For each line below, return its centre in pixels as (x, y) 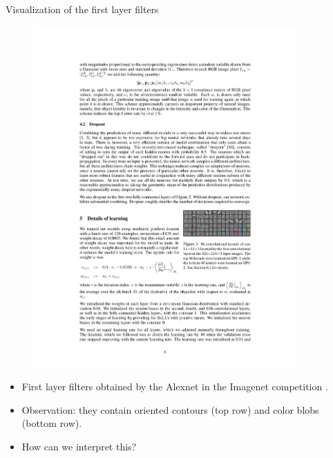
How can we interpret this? (79, 446)
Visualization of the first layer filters (82, 9)
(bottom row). (52, 423)
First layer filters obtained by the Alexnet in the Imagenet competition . (175, 387)
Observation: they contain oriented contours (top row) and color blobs (170, 409)
